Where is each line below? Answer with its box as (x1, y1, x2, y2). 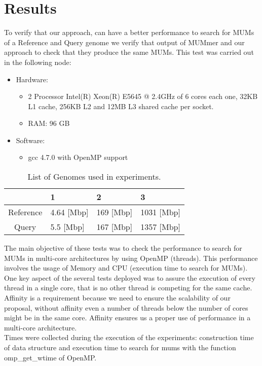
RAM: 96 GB (28, 118, 70, 128)
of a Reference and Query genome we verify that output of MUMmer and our (4, 37, 245, 47)
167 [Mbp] (96, 221, 133, 233)
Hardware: (16, 74, 48, 84)
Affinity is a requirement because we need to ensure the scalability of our (4, 292, 231, 303)
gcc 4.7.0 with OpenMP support (28, 152, 128, 162)
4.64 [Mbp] (50, 206, 89, 218)
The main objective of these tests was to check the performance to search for (4, 243, 242, 253)
